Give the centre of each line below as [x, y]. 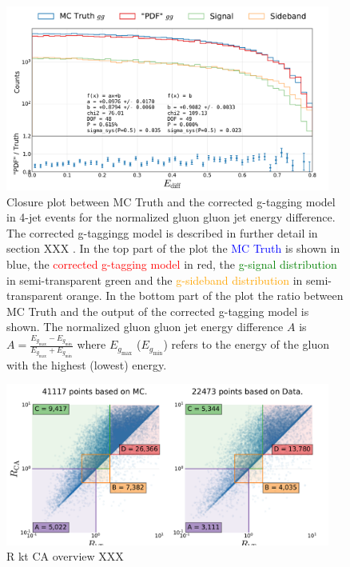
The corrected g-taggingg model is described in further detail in [162, 232]
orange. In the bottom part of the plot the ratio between [205, 295]
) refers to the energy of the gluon [246, 344]
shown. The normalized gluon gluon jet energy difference [145, 327]
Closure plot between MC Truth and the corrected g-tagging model [171, 201]
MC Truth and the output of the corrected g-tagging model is [158, 311]
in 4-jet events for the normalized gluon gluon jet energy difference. [171, 217]
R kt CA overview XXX [65, 556]
